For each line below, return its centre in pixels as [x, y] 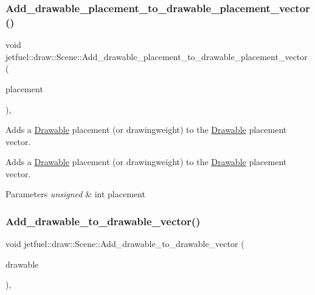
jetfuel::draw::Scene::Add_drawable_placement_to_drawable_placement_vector [157, 56]
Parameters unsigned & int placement [75, 194]
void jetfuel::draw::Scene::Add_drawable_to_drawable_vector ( [125, 244]
